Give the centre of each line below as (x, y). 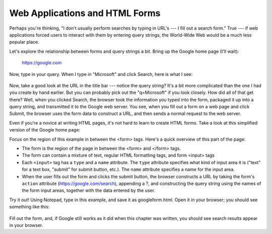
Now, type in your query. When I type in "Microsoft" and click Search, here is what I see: (101, 74)
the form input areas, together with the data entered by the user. (89, 190)
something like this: (29, 207)
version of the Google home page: (45, 130)
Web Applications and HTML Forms (85, 13)
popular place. (24, 42)
